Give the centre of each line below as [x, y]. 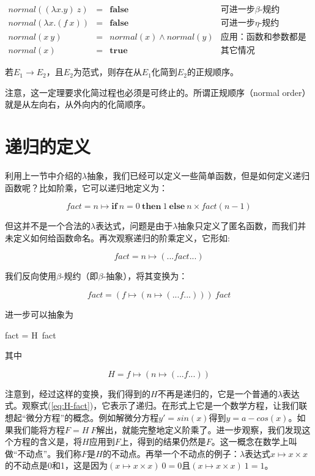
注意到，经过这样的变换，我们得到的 [78, 393]
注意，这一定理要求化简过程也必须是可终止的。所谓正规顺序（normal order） [158, 92]
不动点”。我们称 [50, 453]
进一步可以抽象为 [39, 314]
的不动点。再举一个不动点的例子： [171, 453]
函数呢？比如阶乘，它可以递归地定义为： [86, 187]
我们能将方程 [39, 429]
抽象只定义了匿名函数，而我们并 [242, 226]
